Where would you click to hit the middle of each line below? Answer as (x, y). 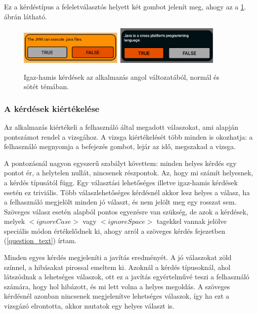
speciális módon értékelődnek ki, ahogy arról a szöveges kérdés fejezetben (115, 231)
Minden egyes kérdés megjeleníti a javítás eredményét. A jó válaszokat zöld (118, 257)
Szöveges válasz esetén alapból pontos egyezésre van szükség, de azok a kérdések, (126, 211)
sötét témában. (46, 86)
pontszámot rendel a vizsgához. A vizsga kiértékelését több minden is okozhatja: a (128, 136)
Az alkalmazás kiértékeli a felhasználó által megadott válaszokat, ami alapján (121, 127)
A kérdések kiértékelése (52, 108)
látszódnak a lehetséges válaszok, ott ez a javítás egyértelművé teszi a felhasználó (127, 277)
